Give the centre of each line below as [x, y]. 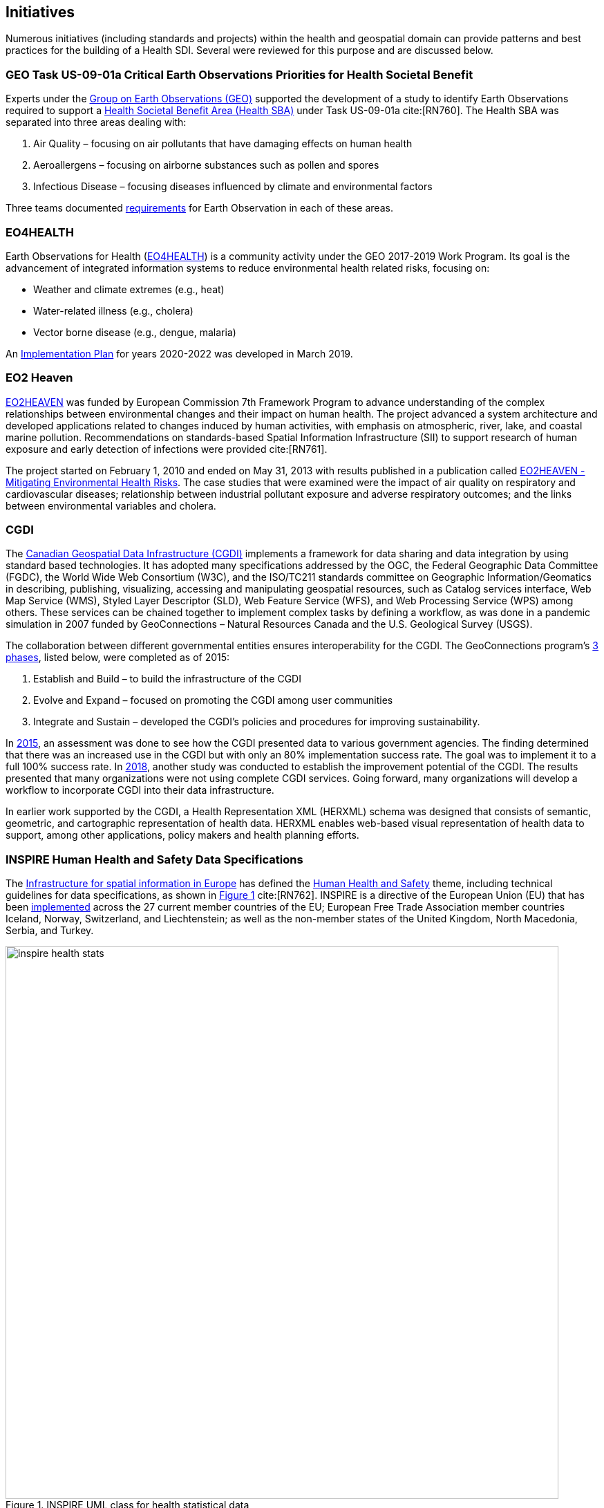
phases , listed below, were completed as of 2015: [118, 658]
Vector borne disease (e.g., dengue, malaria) [135, 332]
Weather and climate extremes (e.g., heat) [129, 289]
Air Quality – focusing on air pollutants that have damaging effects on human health [223, 144]
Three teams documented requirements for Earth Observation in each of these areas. [199, 208]
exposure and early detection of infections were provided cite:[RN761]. [167, 449]
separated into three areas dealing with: [96, 122]
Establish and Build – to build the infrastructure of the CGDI [167, 679]
